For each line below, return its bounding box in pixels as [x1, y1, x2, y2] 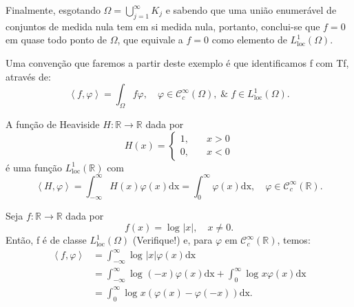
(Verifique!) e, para [132, 233, 213, 247]
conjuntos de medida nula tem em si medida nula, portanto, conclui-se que [6, 19, 320, 33]
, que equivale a [117, 32, 183, 47]
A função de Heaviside [6, 116, 100, 131]
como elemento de [211, 32, 287, 47]
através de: [6, 69, 51, 83]
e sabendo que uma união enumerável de [165, 3, 337, 17]
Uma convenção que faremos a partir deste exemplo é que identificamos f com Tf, [6, 55, 349, 70]
